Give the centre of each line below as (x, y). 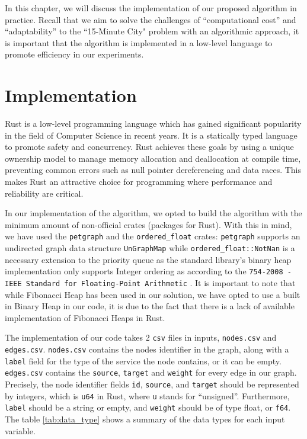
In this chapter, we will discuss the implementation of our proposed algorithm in (151, 8)
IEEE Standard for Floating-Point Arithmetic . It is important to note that (150, 283)
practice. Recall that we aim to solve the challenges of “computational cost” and (151, 19)
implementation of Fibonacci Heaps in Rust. (85, 317)
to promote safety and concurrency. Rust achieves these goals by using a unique (149, 147)
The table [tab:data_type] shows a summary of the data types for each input (145, 419)
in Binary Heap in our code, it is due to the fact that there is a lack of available (150, 306)
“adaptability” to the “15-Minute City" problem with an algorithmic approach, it (152, 31)
